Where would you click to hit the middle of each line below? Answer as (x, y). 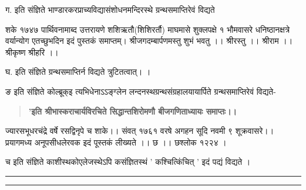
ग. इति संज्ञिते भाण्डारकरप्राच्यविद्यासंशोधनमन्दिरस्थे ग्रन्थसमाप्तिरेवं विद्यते (110, 9)
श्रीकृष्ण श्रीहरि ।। (32, 52)
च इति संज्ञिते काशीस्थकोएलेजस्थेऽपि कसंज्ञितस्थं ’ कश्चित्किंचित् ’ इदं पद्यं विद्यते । (128, 162)
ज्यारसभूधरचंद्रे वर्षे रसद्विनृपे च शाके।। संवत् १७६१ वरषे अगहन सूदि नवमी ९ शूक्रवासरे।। (140, 131)
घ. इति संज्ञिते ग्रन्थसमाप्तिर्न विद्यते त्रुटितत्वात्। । (78, 72)
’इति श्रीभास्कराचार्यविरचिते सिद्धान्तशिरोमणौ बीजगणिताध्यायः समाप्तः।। (133, 111)
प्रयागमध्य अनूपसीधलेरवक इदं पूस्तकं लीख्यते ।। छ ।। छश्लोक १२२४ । (116, 142)
